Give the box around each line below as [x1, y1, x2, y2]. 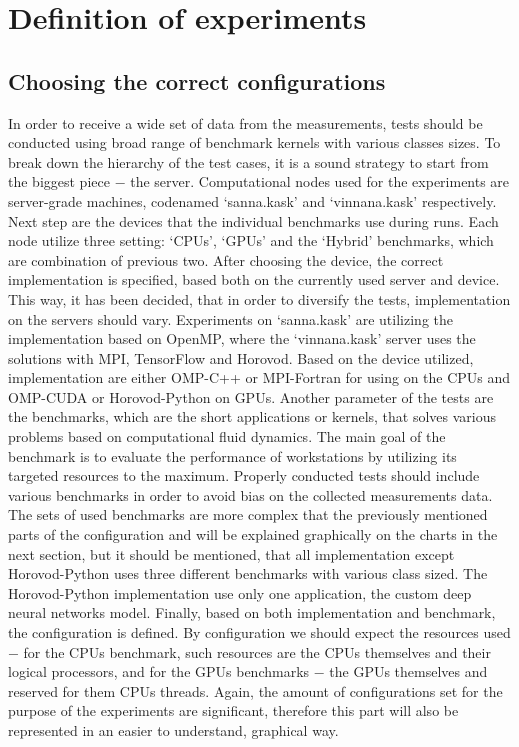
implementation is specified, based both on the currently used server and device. [8, 269, 500, 290]
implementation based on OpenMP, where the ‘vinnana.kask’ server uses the [8, 328, 476, 349]
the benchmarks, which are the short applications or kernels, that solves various [8, 406, 497, 427]
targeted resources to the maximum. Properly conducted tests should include [8, 465, 480, 486]
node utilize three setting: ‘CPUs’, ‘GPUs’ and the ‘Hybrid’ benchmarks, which [8, 230, 494, 251]
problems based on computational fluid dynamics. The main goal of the [8, 426, 446, 447]
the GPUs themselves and [329, 661, 488, 682]
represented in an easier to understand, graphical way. [8, 719, 339, 740]
